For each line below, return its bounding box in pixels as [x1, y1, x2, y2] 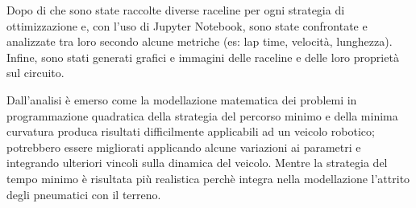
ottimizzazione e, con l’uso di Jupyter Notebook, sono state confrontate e [6, 17, 368, 34]
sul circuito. [6, 64, 64, 81]
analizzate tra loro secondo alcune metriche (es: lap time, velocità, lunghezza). [6, 33, 393, 50]
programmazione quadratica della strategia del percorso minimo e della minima [6, 107, 398, 124]
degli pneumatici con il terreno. [6, 186, 161, 202]
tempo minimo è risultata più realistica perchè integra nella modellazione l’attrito [6, 169, 410, 186]
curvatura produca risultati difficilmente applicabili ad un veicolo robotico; [6, 123, 375, 140]
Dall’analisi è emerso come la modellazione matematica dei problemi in [6, 91, 357, 108]
